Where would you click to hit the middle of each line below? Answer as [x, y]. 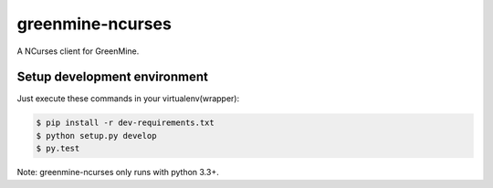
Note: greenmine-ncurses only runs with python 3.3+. [118, 172]
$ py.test [58, 149]
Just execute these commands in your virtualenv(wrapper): [128, 99]
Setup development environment [113, 77]
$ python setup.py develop [96, 136]
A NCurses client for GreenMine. [78, 51]
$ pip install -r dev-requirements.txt [125, 123]
